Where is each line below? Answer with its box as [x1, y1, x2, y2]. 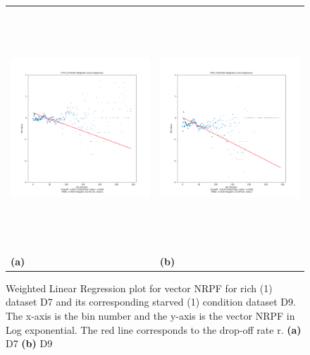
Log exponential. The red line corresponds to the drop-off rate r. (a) [6, 322, 302, 337]
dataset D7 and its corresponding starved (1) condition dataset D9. [6, 294, 296, 309]
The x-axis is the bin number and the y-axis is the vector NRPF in [6, 308, 295, 323]
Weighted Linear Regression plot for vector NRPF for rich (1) [6, 280, 273, 295]
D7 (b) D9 [6, 336, 53, 351]
